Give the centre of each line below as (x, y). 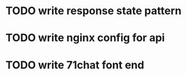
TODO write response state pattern (93, 11)
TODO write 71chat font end (75, 65)
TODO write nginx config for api (85, 38)
